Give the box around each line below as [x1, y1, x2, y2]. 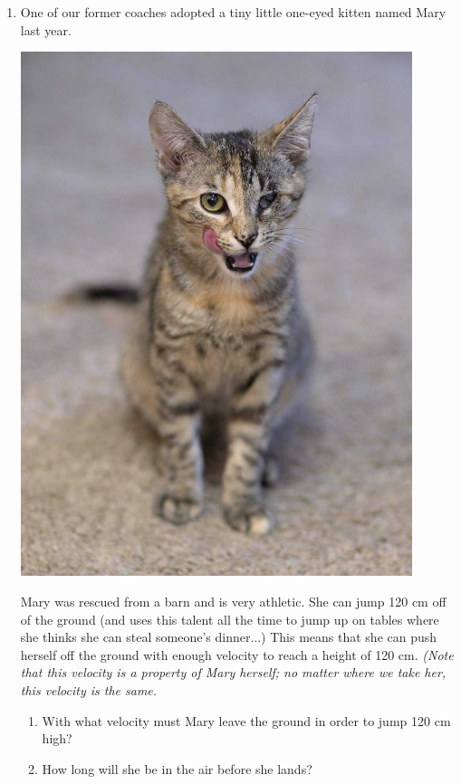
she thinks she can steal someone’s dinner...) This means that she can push [20, 627, 437, 646]
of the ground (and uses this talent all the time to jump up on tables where [20, 609, 439, 628]
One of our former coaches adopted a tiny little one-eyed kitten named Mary [20, 3, 447, 21]
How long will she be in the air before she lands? [42, 759, 312, 778]
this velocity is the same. [20, 680, 158, 699]
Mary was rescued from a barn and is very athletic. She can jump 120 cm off [20, 592, 447, 611]
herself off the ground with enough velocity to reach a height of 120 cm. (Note [20, 645, 454, 664]
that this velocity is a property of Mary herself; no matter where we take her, [20, 663, 447, 682]
